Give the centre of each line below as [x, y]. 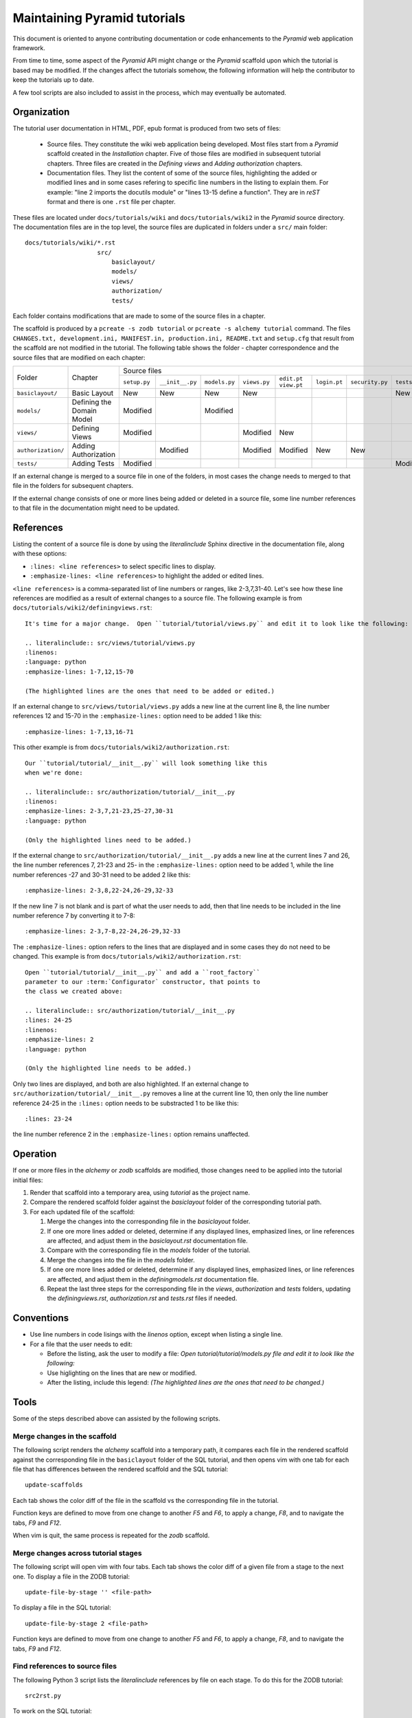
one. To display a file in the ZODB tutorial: [71, 1576]
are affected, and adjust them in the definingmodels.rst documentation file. [153, 1279]
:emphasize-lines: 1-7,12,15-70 [79, 671]
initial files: [28, 1180]
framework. [29, 47]
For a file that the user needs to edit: [81, 1344]
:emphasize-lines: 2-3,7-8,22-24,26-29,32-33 [103, 931]
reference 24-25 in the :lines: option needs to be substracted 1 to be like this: [126, 1103]
